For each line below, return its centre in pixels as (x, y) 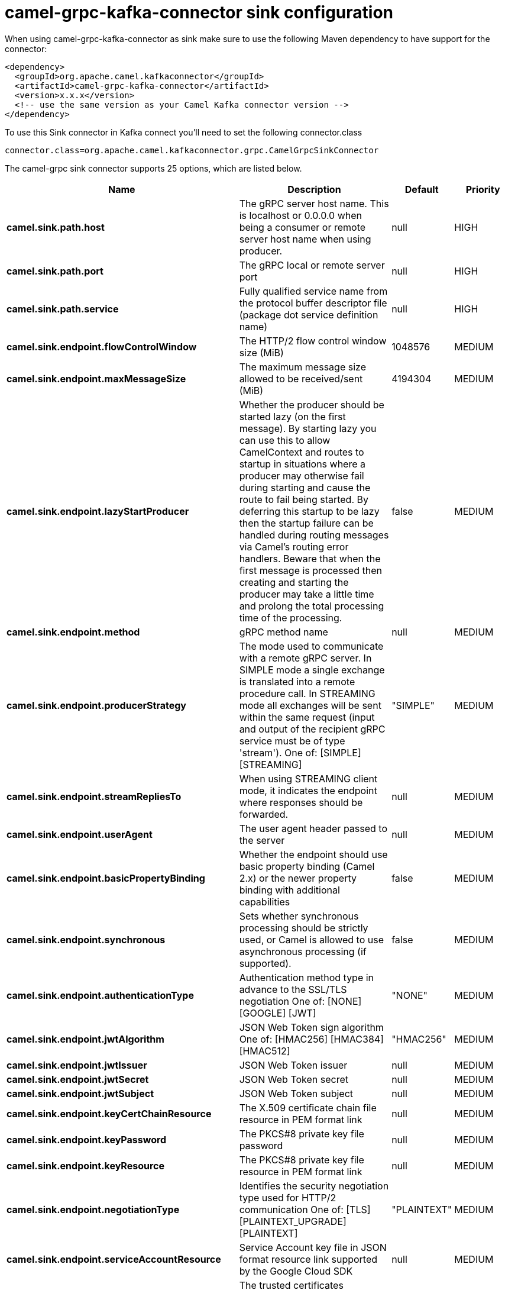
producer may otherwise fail (302, 475)
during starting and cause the (305, 487)
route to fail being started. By (304, 499)
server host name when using (305, 239)
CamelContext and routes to (302, 452)
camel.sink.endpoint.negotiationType (93, 1209)
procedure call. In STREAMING (307, 693)
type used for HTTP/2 (288, 1197)
